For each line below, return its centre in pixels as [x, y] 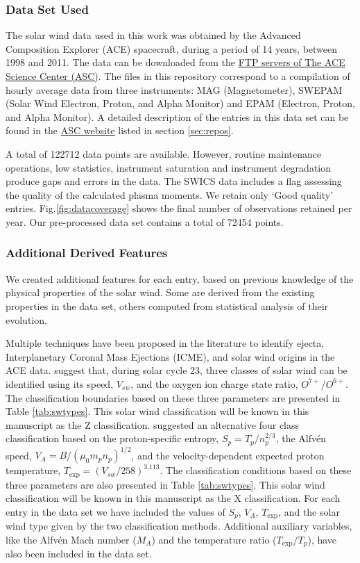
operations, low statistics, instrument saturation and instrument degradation [168, 167]
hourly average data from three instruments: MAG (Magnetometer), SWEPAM [174, 89]
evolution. [26, 319]
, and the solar [309, 511]
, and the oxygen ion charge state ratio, [214, 383]
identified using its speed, [60, 383]
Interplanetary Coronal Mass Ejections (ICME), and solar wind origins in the [170, 356]
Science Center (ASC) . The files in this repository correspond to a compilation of [178, 76]
